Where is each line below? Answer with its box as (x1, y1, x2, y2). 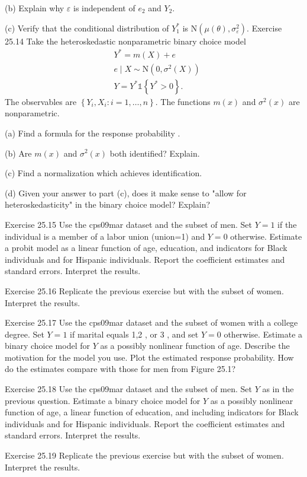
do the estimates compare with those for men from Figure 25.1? (5, 362, 236, 375)
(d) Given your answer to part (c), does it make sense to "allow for (5, 186, 247, 199)
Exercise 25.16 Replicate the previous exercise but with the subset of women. (5, 284, 284, 297)
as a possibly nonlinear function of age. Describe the (100, 339, 290, 352)
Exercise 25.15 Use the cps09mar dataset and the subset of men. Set (5, 218, 252, 230)
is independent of (73, 2, 135, 14)
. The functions (155, 95, 211, 107)
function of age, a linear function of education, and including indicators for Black (5, 406, 299, 418)
